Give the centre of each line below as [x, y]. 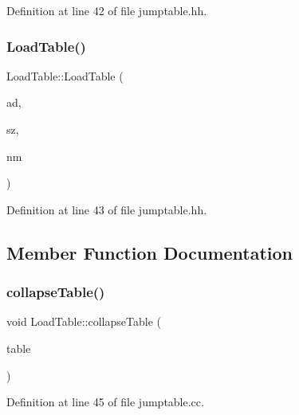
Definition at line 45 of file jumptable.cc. [105, 402]
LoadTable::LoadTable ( [65, 75]
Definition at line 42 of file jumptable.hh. [107, 10]
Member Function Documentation [150, 252]
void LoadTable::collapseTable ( [84, 321]
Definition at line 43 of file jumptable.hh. [107, 209]
